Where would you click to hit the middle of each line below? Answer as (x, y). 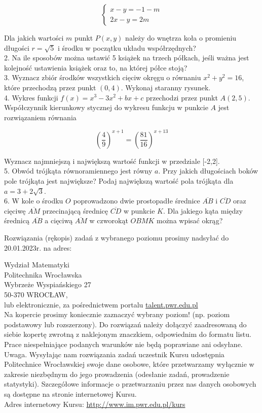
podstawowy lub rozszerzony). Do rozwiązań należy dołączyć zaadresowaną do (125, 324)
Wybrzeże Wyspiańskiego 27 (48, 284)
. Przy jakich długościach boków (208, 171)
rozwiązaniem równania (40, 117)
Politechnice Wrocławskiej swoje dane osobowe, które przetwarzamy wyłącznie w (129, 364)
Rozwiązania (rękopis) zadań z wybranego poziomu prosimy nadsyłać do (117, 237)
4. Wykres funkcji (31, 97)
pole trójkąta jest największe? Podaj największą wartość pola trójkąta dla (119, 181)
